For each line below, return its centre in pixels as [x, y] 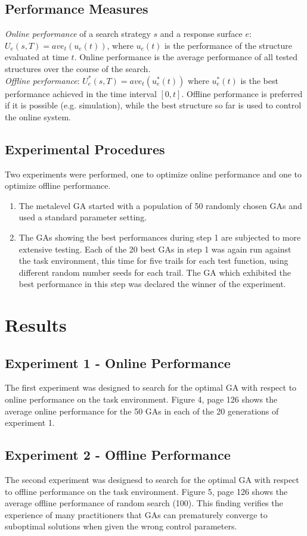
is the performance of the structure [228, 45]
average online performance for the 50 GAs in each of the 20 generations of [142, 411]
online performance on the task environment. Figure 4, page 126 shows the [141, 399]
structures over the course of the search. [78, 68]
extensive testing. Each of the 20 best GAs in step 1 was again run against [155, 249]
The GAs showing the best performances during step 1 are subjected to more [160, 237]
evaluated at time [37, 57]
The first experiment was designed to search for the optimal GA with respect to [151, 387]
